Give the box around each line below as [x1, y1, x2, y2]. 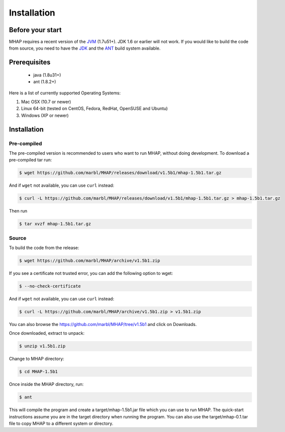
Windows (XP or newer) [21, 112, 69, 118]
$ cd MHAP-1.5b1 [19, 369, 58, 375]
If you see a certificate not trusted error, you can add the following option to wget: [9, 270, 173, 276]
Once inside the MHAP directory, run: [9, 381, 84, 387]
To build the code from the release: [9, 245, 80, 251]
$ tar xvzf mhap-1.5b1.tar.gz [19, 221, 91, 227]
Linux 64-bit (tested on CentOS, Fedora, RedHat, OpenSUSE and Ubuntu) [21, 106, 168, 111]
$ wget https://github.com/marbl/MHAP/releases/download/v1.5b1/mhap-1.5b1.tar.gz [19, 170, 222, 176]
